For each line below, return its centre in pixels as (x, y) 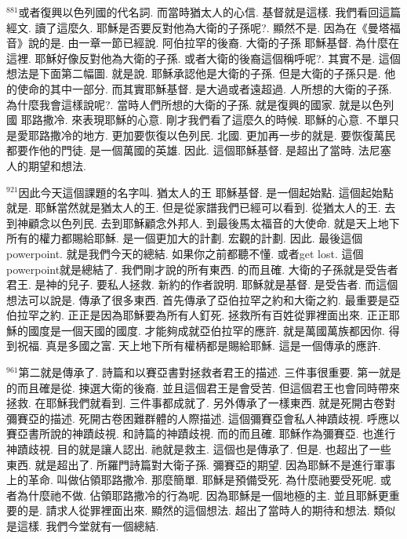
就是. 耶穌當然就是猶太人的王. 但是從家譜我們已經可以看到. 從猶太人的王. (194, 208)
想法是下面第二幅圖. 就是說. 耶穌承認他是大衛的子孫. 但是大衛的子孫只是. (194, 73)
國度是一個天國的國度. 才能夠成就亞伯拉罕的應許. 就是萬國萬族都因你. (206, 330)
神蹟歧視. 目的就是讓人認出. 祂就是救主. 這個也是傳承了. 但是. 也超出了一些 (199, 449)
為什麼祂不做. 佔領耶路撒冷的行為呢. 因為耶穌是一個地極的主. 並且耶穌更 (203, 495)
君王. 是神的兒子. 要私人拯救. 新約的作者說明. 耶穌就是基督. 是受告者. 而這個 (202, 284)
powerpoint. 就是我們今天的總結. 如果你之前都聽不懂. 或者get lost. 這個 (185, 253)
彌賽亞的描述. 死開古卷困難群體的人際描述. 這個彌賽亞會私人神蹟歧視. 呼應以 (203, 418)
